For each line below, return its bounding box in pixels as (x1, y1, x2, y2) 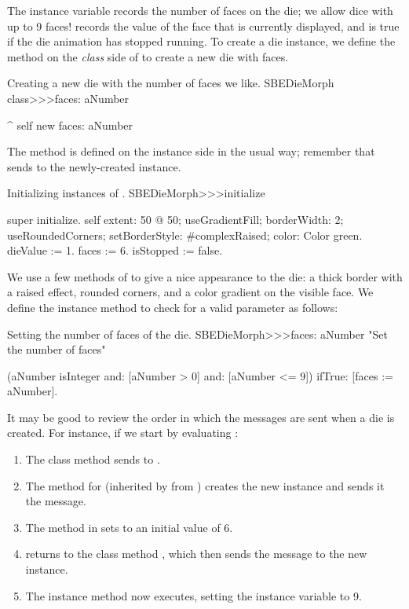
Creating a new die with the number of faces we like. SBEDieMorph (7, 75, 334, 91)
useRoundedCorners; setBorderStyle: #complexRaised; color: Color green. (7, 226, 363, 243)
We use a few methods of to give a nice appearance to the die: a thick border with (7, 268, 403, 284)
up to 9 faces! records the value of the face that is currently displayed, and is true (7, 17, 400, 34)
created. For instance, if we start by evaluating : (7, 424, 239, 441)
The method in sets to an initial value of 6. (25, 519, 233, 535)
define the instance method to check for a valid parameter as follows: (7, 299, 338, 315)
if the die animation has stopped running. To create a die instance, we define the (7, 33, 396, 50)
